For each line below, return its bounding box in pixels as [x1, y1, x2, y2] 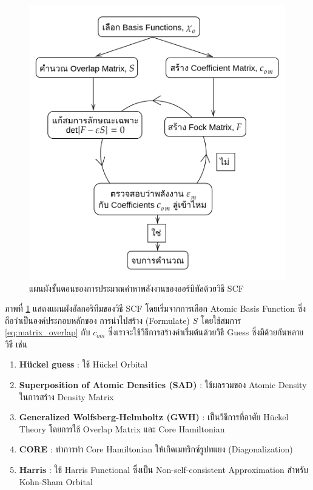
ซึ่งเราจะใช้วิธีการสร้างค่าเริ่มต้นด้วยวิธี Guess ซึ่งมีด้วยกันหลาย [108, 326, 304, 338]
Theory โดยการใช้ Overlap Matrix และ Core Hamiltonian [19, 422, 225, 435]
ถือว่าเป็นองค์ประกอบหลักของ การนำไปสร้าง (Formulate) [5, 314, 190, 326]
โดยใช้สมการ [200, 314, 241, 326]
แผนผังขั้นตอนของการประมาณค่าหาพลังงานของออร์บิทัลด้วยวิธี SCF [29, 281, 244, 294]
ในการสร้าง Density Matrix [19, 390, 114, 403]
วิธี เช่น [5, 337, 27, 350]
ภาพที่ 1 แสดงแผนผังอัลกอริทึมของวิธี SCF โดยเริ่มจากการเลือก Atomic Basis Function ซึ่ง [5, 302, 306, 315]
